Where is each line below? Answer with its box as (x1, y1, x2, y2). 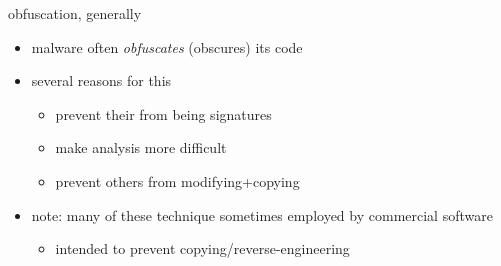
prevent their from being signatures (55, 103, 272, 124)
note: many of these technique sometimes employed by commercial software (31, 204, 493, 225)
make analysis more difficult (55, 137, 227, 158)
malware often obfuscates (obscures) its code (31, 36, 303, 57)
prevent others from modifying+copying (55, 170, 300, 191)
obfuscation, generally (8, 3, 142, 23)
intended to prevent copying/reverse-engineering (55, 238, 350, 259)
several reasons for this (31, 70, 172, 91)
